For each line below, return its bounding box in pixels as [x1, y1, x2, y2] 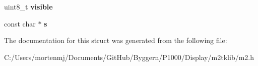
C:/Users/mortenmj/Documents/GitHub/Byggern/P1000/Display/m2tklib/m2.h [4, 51, 254, 62]
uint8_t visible [4, 1, 53, 11]
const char [4, 18, 36, 28]
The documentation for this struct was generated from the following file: [4, 35, 227, 45]
